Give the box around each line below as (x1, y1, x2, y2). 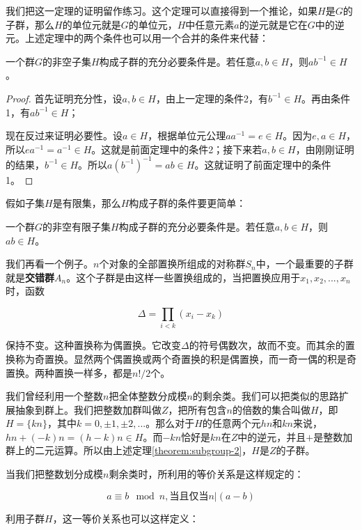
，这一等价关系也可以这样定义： (52, 510, 199, 525)
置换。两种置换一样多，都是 (6, 365, 132, 380)
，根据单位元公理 (148, 128, 226, 143)
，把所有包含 (168, 402, 227, 416)
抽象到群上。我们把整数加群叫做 (15, 402, 162, 416)
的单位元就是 (62, 17, 121, 31)
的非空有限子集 (42, 219, 111, 234)
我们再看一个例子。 (6, 256, 93, 271)
